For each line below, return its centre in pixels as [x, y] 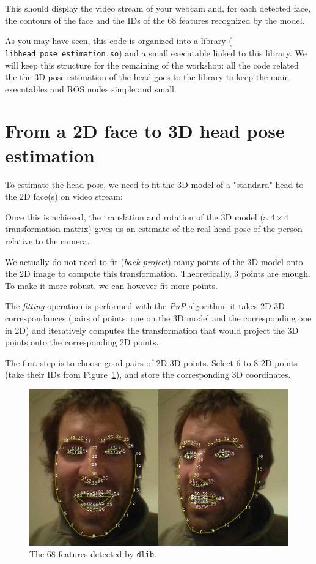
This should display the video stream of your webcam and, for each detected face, [158, 8]
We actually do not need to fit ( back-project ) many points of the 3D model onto [154, 261]
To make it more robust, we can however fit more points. [111, 285]
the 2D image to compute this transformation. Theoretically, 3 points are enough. [158, 273]
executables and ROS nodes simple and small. [91, 88]
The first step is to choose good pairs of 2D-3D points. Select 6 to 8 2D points [151, 362]
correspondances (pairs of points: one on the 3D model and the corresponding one [158, 318]
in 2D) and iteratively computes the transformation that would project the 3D [152, 330]
